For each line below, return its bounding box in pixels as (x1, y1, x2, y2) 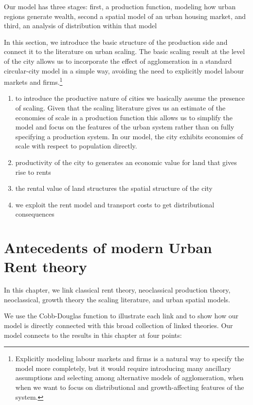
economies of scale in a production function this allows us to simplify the (15, 112, 233, 122)
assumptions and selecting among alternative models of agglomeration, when (15, 372, 244, 383)
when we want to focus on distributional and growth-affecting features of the (15, 382, 244, 392)
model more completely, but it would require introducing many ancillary (15, 363, 231, 373)
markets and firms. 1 (4, 75, 63, 87)
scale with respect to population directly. (15, 141, 137, 151)
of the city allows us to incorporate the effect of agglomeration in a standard (4, 55, 232, 66)
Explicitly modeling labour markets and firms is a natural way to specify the (15, 353, 244, 364)
